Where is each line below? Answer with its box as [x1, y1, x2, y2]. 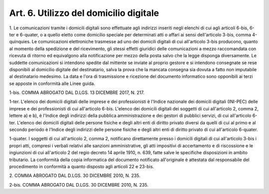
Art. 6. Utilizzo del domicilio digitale [9, 7, 159, 18]
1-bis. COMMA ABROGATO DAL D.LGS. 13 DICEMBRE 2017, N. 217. [9, 90, 144, 96]
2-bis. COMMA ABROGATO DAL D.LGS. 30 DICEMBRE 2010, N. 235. [9, 182, 149, 188]
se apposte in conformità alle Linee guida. [9, 80, 96, 87]
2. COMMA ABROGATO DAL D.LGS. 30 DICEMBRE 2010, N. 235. [9, 173, 140, 179]
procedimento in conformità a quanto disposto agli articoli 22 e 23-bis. [9, 163, 154, 169]
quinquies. [9, 39, 31, 45]
